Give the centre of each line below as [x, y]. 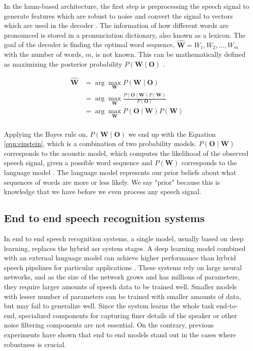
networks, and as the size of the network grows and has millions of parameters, [122, 277]
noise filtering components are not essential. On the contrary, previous [109, 325]
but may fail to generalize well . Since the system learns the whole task [109, 306]
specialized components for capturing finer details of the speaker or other [128, 315]
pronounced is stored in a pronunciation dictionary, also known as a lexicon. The [125, 35]
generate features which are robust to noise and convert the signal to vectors [118, 15]
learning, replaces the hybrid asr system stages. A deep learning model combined [125, 248]
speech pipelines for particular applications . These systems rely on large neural [123, 267]
